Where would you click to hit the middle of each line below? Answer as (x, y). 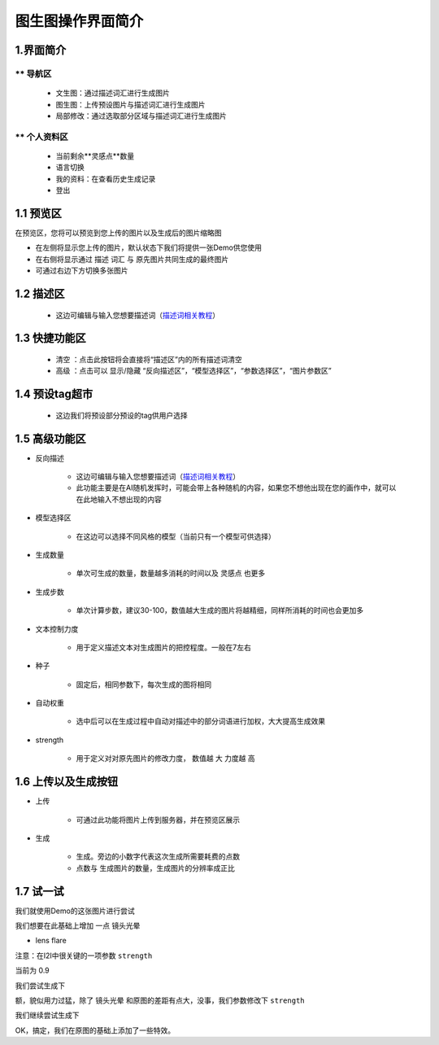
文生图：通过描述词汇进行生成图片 (113, 93)
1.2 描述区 (40, 293)
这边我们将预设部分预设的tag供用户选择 (122, 415)
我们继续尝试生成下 (47, 1015)
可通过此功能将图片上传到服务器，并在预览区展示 (158, 820)
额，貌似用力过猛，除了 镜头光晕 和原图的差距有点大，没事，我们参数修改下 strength (160, 1000)
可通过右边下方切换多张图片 (82, 271)
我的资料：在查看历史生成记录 (106, 178)
